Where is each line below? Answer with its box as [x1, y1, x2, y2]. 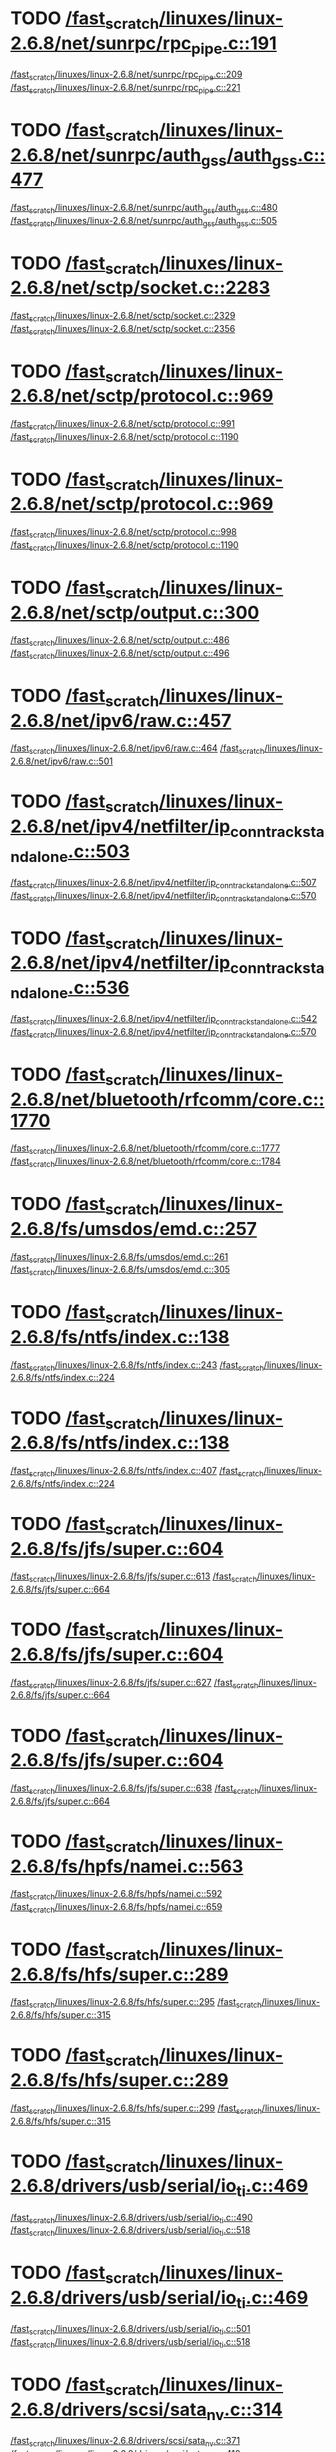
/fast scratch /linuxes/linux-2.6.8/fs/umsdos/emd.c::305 [10, 1263, 231, 1278]
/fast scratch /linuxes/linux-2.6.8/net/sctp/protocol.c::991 [10, 418, 236, 432]
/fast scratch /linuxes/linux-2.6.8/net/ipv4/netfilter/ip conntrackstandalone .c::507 [10, 876, 317, 891]
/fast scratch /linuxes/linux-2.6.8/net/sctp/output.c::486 [10, 634, 230, 649]
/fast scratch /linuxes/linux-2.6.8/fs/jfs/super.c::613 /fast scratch [10, 1570, 258, 1585]
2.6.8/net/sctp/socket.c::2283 [10, 277, 271, 299]
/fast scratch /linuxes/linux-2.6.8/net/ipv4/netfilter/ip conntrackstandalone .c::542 [10, 1013, 318, 1027]
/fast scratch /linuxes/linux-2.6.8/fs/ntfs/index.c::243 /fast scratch [10, 1358, 265, 1373]
